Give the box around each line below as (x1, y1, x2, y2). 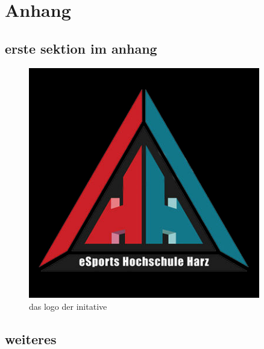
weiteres (5, 329, 57, 348)
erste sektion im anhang (5, 39, 157, 57)
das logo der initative (29, 300, 107, 312)
